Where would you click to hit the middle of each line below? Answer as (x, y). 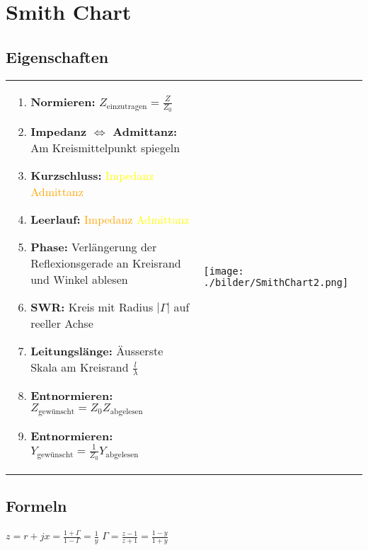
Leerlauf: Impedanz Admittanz (110, 219)
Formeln (36, 506)
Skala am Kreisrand (80, 367)
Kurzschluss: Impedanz (92, 175)
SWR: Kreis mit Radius (92, 306)
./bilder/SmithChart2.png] (276, 282)
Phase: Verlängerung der (94, 246)
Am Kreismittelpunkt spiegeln (105, 147)
